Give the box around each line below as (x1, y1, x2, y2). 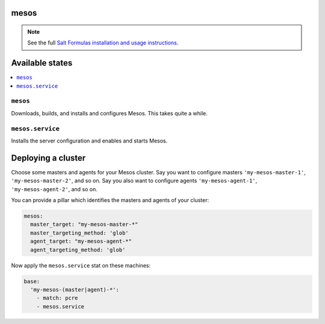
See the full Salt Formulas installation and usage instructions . (27, 39, 179, 46)
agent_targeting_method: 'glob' (30, 246, 126, 253)
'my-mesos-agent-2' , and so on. (11, 185, 97, 192)
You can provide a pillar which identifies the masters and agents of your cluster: (11, 197, 209, 204)
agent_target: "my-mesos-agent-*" (30, 238, 132, 245)
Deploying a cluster (11, 153, 86, 163)
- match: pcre (36, 295, 78, 302)
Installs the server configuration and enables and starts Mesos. (11, 137, 168, 144)
